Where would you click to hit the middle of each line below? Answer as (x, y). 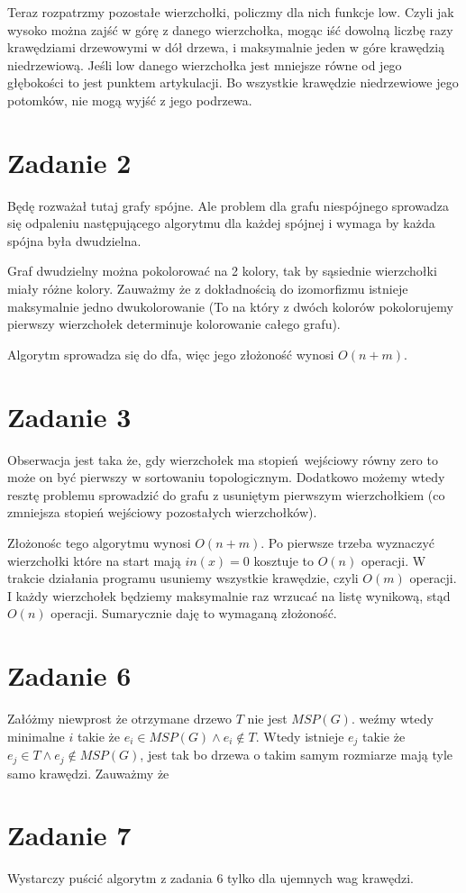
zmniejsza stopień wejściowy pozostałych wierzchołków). (162, 512)
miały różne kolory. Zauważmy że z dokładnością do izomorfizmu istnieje (208, 289)
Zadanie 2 (69, 162)
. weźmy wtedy (392, 719)
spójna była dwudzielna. (74, 240)
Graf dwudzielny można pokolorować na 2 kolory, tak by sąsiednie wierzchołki (222, 271)
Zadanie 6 (69, 675)
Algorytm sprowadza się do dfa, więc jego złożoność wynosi (171, 354)
